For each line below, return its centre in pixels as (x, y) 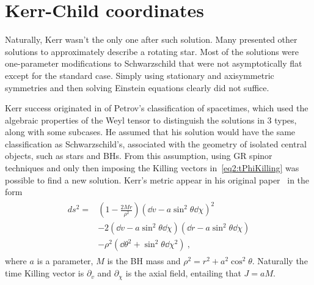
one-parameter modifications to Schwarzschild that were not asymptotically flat (154, 63)
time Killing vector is (45, 273)
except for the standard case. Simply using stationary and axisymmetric (140, 75)
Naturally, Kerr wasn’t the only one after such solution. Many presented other (151, 39)
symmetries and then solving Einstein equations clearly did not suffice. (137, 87)
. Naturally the (280, 261)
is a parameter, (65, 261)
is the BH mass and (144, 261)
